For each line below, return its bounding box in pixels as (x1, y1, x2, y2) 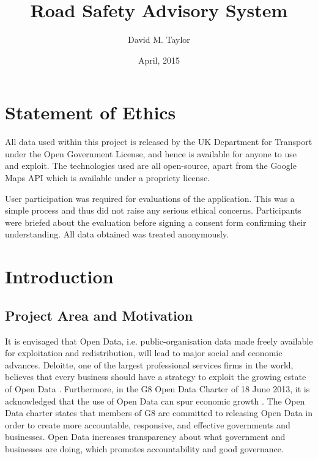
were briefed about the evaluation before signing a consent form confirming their (5, 215, 306, 228)
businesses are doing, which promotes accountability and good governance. (5, 442, 284, 455)
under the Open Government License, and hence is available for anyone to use (5, 147, 297, 160)
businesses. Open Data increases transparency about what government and (5, 430, 286, 443)
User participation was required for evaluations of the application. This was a (5, 192, 295, 204)
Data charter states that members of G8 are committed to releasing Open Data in (5, 406, 312, 419)
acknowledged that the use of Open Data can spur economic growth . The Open (5, 394, 305, 407)
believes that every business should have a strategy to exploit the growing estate (5, 370, 306, 383)
